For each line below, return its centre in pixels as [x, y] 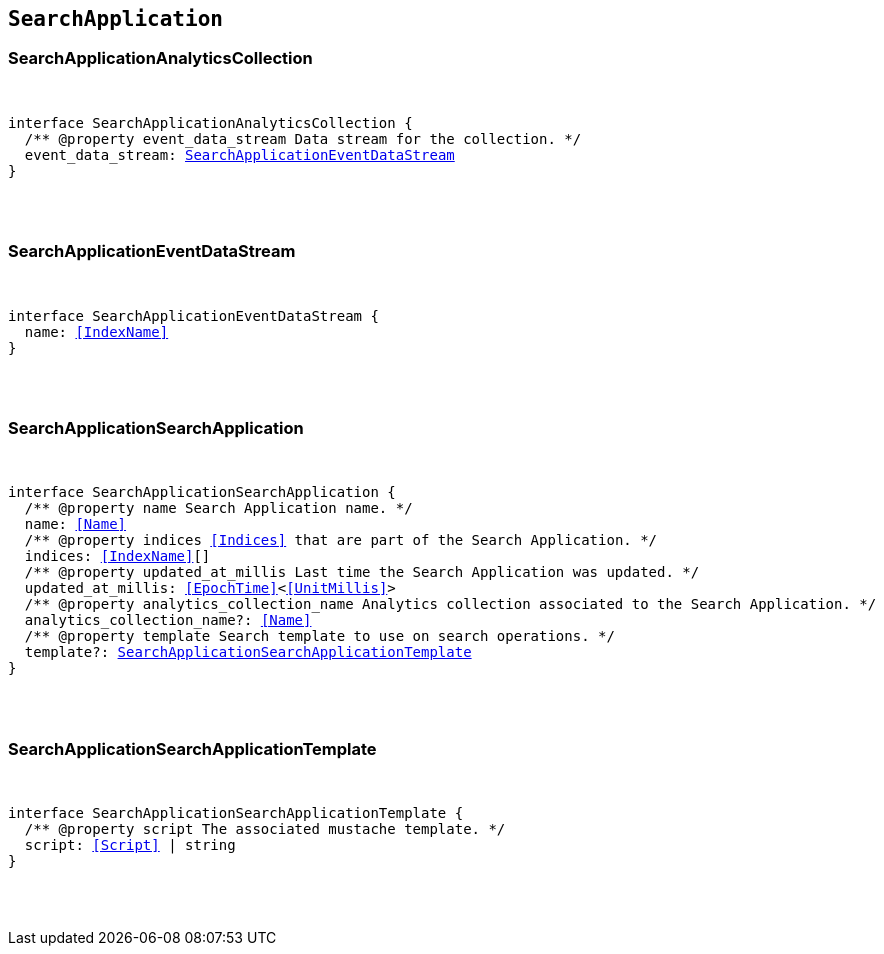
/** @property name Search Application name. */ [218, 508]
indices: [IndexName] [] [117, 556]
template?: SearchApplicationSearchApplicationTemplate [248, 652]
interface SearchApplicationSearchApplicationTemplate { [236, 813]
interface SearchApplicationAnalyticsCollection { [210, 122]
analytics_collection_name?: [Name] [168, 620]
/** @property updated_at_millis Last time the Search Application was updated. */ [362, 572]
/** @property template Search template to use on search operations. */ [319, 636]
